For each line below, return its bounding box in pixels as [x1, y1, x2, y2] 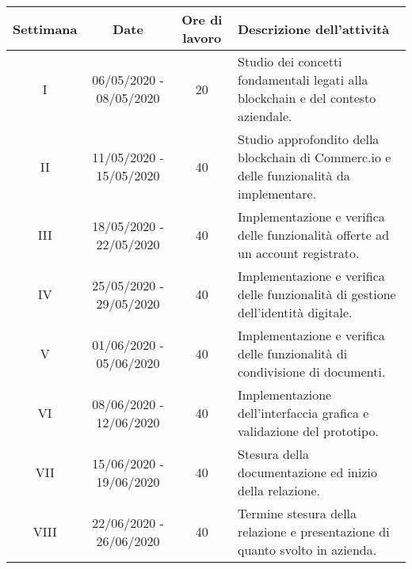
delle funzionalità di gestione [238, 285, 396, 303]
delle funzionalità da [238, 166, 350, 184]
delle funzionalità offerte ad [238, 226, 390, 244]
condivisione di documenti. [238, 362, 386, 381]
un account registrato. [238, 244, 360, 262]
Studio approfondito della [238, 130, 380, 148]
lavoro [182, 28, 222, 47]
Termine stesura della [238, 504, 357, 522]
